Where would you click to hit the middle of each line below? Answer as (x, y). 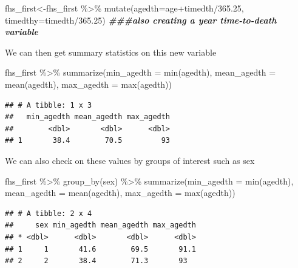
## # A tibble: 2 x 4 (49, 213)
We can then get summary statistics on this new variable (111, 52)
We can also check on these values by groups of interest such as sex (130, 160)
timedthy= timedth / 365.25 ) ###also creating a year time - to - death (141, 20)
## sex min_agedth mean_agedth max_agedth (100, 225)
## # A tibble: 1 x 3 (49, 105)
